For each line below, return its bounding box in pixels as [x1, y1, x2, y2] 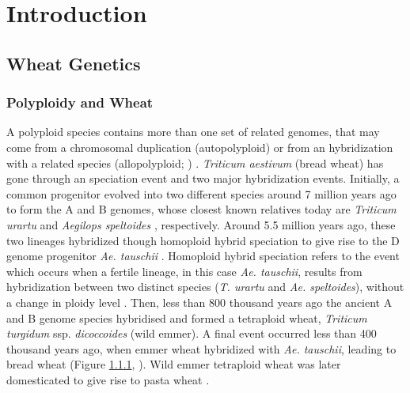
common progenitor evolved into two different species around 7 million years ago [6, 185, 397, 202]
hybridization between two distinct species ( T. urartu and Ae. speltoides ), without [6, 278, 404, 295]
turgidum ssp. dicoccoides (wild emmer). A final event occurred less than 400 [6, 325, 377, 342]
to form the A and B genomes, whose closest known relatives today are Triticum [6, 201, 397, 217]
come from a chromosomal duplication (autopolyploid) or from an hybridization [6, 138, 393, 155]
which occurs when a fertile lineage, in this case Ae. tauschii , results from [6, 263, 363, 279]
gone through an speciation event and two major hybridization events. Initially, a [6, 170, 400, 187]
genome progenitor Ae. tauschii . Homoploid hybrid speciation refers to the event [6, 248, 400, 264]
